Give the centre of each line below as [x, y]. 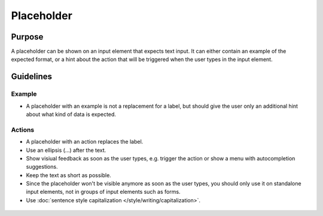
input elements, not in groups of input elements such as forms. [103, 192]
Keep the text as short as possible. [69, 175]
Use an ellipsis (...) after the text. [66, 150]
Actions [23, 130]
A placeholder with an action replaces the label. [85, 142]
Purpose [27, 37]
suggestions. [42, 167]
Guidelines [31, 77]
